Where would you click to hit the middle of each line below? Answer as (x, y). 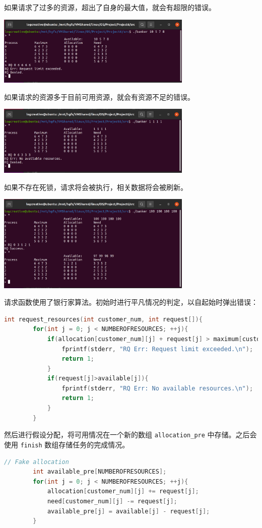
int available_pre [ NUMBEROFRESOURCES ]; (100, 472)
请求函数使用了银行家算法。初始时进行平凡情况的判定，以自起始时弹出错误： (131, 302)
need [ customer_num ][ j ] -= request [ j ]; (112, 501)
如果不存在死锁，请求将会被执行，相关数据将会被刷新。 (96, 187)
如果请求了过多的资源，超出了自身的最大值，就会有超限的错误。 (110, 7)
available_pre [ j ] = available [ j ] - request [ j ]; (128, 511)
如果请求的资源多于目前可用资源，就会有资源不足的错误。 (99, 96)
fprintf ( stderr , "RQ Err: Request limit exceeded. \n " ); (157, 349)
